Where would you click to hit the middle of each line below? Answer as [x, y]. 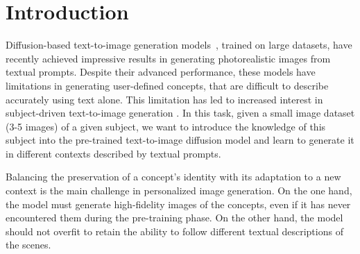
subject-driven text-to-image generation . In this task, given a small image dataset [180, 113]
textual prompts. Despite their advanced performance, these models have [161, 72]
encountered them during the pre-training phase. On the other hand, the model [174, 218]
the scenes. [28, 245]
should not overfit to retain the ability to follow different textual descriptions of [174, 231]
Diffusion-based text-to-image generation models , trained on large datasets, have [179, 45]
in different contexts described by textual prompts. [113, 153]
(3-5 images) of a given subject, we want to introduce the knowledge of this [166, 126]
